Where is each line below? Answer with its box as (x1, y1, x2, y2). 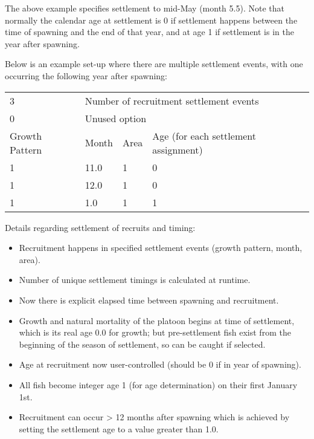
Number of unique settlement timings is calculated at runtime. (19, 273, 251, 286)
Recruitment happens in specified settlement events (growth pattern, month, (19, 241, 303, 254)
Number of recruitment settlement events (85, 93, 259, 108)
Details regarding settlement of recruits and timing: (5, 221, 196, 233)
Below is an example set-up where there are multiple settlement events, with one (5, 57, 303, 70)
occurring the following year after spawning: (5, 69, 167, 82)
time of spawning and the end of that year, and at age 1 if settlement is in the (5, 25, 294, 38)
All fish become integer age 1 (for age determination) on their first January (19, 378, 298, 391)
